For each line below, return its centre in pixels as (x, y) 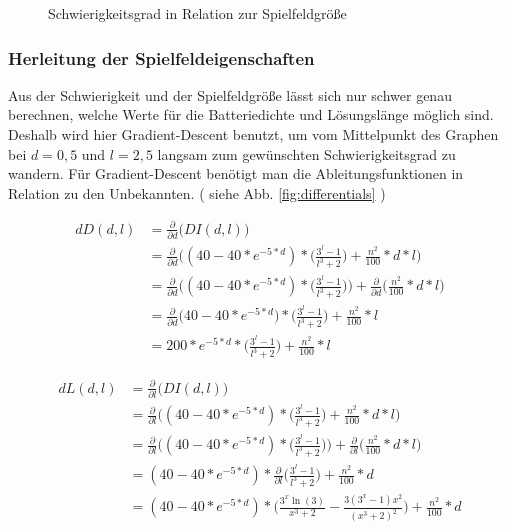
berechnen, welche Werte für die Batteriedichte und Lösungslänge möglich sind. (251, 114)
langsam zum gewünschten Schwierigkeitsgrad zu (306, 153)
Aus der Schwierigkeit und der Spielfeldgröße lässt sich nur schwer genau (230, 94)
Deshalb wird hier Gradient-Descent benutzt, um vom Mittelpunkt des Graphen (253, 134)
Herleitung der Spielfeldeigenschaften (161, 57)
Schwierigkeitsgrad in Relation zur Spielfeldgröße (197, 13)
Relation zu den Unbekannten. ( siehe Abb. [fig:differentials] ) (197, 192)
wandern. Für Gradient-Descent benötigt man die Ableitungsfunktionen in (236, 173)
